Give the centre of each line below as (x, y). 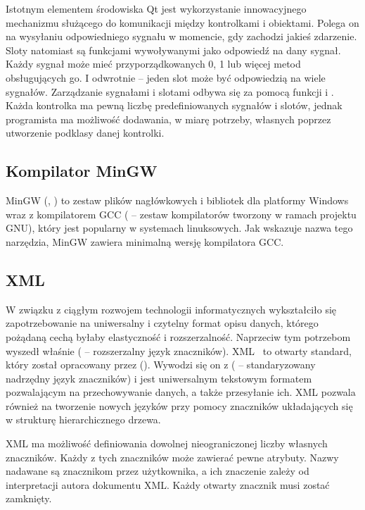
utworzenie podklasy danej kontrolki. (85, 133)
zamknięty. (29, 498)
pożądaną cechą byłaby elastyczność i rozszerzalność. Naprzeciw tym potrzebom (178, 336)
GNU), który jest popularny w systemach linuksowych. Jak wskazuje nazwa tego (179, 228)
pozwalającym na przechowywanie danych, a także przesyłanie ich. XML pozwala (181, 392)
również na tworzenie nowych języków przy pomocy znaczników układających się (179, 405)
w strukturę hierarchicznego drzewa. (83, 419)
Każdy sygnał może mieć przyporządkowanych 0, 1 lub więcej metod (153, 64)
